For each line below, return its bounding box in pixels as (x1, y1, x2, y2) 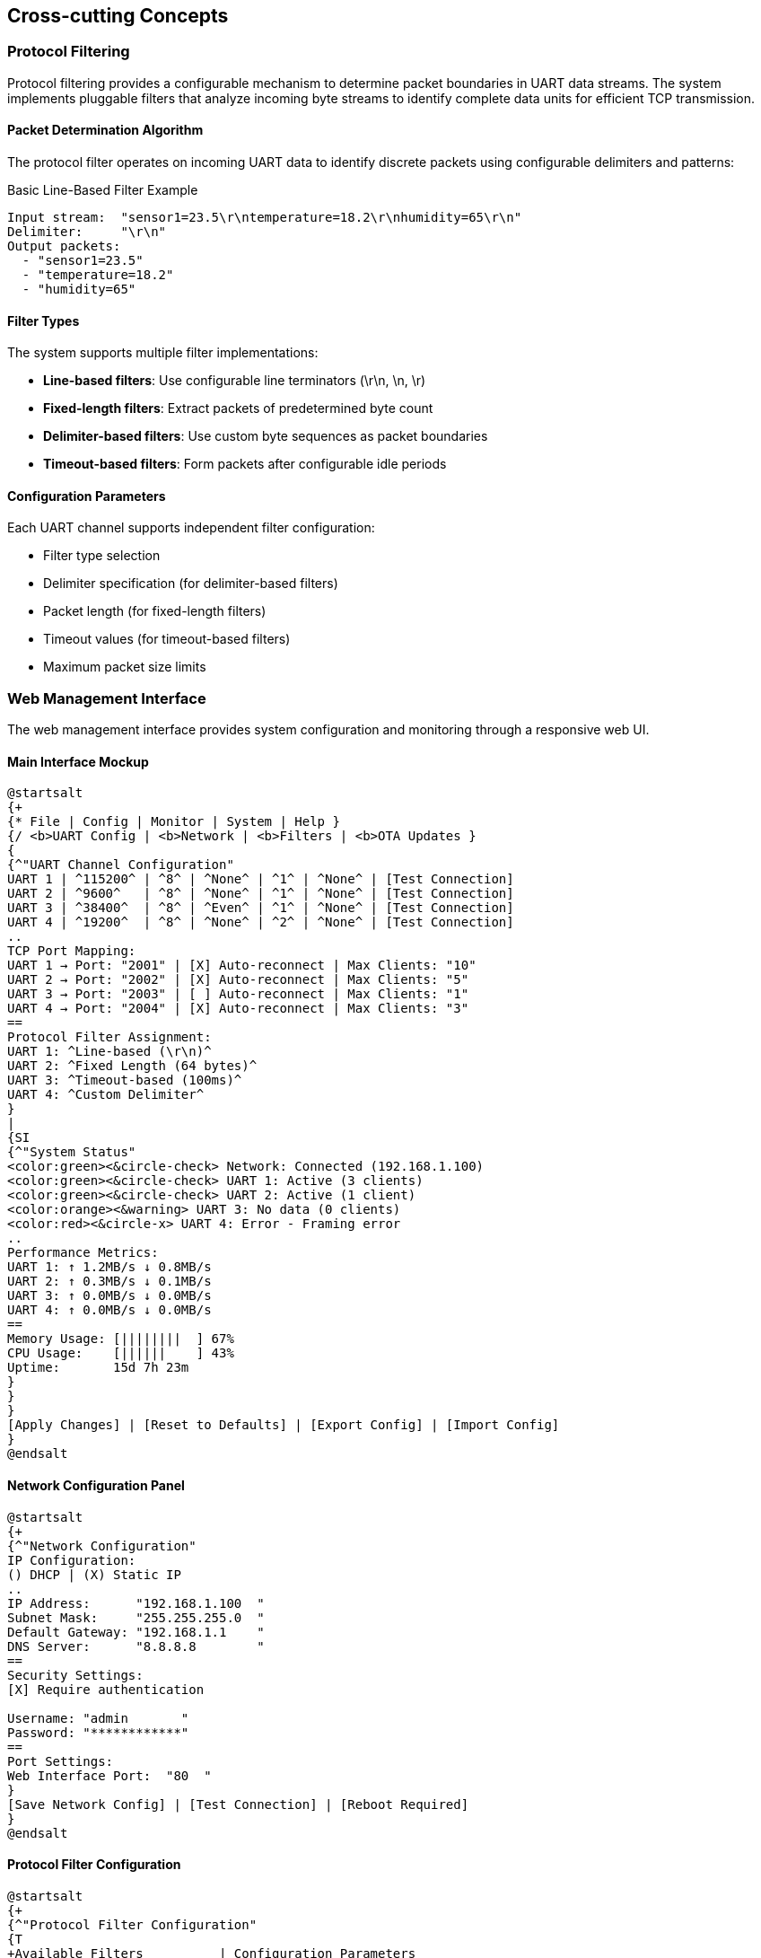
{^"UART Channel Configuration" (7, 857, 234, 873)
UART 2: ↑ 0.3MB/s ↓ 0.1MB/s (7, 1274, 212, 1289)
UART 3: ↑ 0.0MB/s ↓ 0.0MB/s (7, 1288, 212, 1304)
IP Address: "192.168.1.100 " (7, 1595, 265, 1611)
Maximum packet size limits (43, 659, 206, 675)
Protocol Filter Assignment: (7, 1030, 212, 1045)
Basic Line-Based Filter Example (7, 182, 198, 198)
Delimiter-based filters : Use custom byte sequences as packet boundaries (43, 428, 488, 444)
